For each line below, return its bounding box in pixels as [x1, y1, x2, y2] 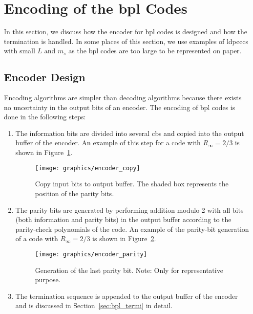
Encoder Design [4, 69, 85, 85]
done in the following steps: [4, 112, 86, 122]
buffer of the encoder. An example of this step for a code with [15, 137, 201, 148]
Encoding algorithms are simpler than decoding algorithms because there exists [4, 92, 242, 103]
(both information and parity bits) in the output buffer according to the [15, 214, 232, 224]
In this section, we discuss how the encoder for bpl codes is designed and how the [4, 26, 248, 37]
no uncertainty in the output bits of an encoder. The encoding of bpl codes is [4, 102, 235, 112]
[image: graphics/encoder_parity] [35, 250, 147, 258]
